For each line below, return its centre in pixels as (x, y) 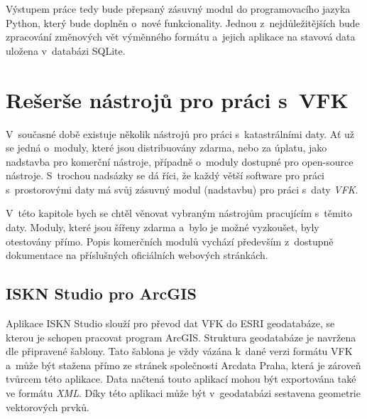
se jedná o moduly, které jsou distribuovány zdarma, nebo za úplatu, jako (166, 148)
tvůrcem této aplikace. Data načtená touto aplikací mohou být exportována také (181, 379)
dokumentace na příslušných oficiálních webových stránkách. (137, 255)
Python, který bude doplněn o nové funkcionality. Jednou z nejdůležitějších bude (183, 22)
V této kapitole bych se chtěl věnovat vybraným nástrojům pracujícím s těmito (179, 213)
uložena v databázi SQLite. (66, 50)
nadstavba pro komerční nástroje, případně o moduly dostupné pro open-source (180, 161)
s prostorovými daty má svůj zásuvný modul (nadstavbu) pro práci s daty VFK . (182, 189)
